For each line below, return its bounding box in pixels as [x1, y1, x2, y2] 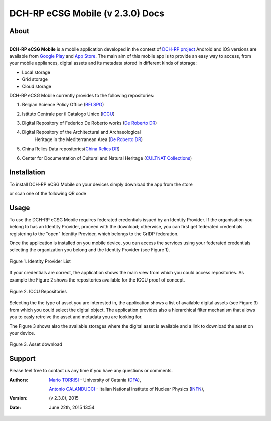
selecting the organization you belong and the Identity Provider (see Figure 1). [9, 247, 170, 253]
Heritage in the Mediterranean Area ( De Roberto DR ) [34, 136, 143, 143]
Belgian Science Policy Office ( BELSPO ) [22, 102, 104, 108]
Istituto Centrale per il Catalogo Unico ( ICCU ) [22, 111, 115, 117]
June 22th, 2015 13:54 [49, 404, 95, 410]
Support [9, 354, 36, 363]
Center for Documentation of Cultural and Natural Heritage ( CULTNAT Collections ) [22, 155, 192, 161]
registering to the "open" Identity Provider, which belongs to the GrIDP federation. [9, 231, 179, 237]
